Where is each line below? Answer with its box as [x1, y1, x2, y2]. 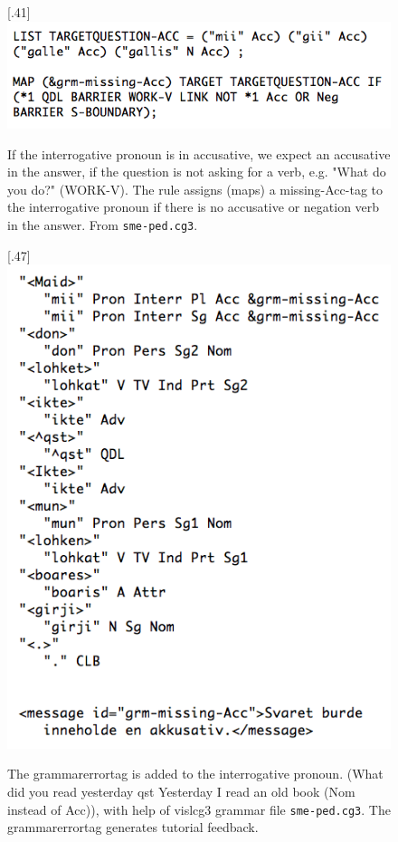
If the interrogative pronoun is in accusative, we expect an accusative [7, 144, 391, 163]
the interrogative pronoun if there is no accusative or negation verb [7, 197, 380, 216]
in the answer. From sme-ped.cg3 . [7, 215, 198, 234]
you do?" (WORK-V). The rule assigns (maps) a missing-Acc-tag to [7, 179, 383, 198]
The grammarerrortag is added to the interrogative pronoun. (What [7, 764, 384, 783]
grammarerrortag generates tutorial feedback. [7, 818, 259, 837]
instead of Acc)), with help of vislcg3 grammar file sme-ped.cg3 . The [7, 799, 391, 818]
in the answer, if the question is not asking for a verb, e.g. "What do [7, 162, 386, 181]
